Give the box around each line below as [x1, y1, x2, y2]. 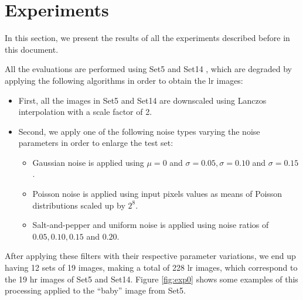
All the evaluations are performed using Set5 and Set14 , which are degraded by [5, 63, 292, 75]
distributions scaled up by [32, 199, 125, 211]
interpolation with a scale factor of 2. [18, 105, 152, 118]
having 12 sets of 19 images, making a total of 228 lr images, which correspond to [5, 261, 298, 274]
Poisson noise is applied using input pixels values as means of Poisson [32, 187, 282, 200]
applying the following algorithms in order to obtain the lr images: [5, 74, 243, 86]
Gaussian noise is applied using [32, 156, 144, 168]
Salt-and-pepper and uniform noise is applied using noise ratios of [32, 219, 269, 231]
